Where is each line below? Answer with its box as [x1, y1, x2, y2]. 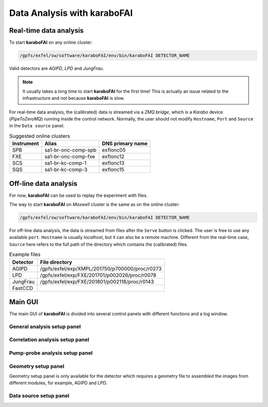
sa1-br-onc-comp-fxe [44, 153, 95, 160]
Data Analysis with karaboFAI [9, 7, 133, 18]
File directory [40, 258, 72, 265]
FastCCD [12, 285, 33, 291]
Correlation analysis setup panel [9, 336, 89, 343]
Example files [9, 251, 41, 258]
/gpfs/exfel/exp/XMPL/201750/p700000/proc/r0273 [40, 265, 162, 272]
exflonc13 [102, 160, 125, 167]
